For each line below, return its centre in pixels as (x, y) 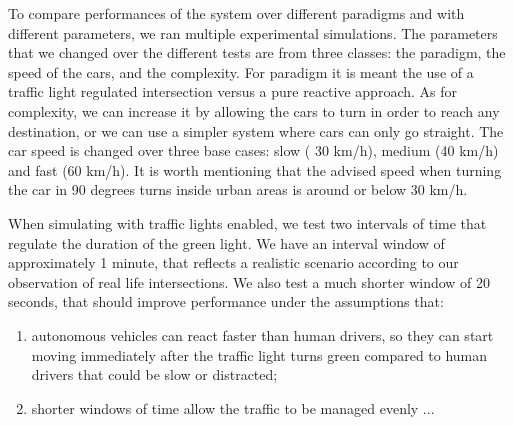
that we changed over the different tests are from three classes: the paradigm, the (257, 52)
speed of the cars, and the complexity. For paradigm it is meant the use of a (241, 71)
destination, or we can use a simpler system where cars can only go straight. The (256, 130)
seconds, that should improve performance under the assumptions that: (226, 301)
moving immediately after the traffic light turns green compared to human (259, 354)
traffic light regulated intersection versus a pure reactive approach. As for (232, 91)
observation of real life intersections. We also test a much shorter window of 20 (249, 281)
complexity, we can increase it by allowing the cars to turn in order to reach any (254, 110)
